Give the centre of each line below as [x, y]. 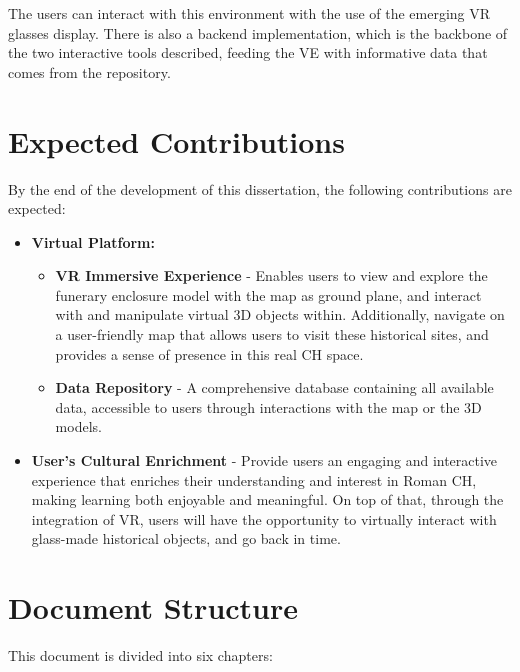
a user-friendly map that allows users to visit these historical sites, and [272, 334]
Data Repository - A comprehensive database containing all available [274, 387]
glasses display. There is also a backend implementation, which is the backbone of [258, 32]
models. [78, 426]
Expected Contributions [176, 140]
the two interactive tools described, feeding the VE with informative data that [248, 52]
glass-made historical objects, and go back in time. [186, 538]
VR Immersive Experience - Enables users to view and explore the [271, 275]
